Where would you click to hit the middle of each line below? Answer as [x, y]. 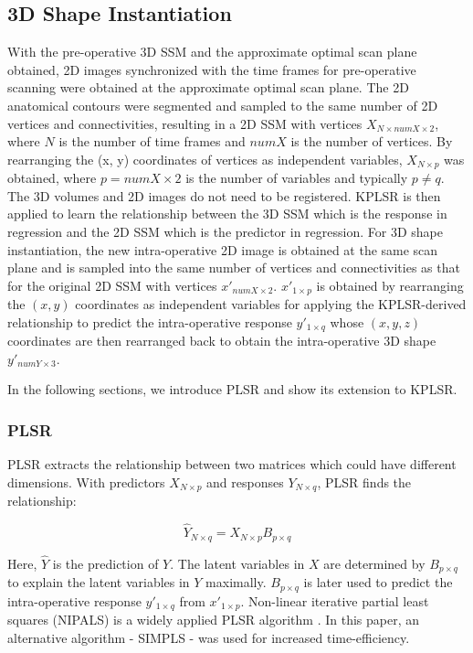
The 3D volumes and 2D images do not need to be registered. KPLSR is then [224, 195]
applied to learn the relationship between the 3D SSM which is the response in [227, 214]
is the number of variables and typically [297, 178]
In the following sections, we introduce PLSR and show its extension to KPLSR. [232, 389]
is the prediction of [105, 563]
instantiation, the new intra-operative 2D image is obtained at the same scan [223, 249]
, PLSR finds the [364, 482]
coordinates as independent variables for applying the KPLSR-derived [271, 304]
